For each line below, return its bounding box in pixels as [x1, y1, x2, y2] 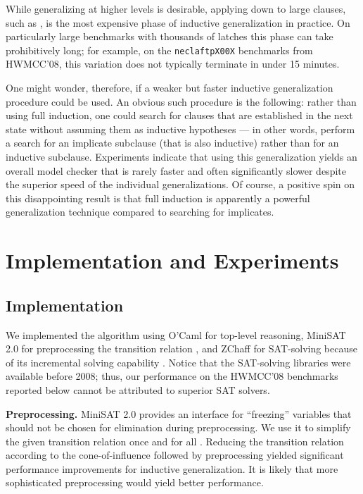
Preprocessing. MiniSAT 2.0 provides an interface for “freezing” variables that [6, 406, 352, 421]
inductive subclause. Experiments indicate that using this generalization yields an [6, 149, 357, 163]
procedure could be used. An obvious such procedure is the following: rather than [6, 94, 357, 109]
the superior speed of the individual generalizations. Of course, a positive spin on [6, 177, 355, 192]
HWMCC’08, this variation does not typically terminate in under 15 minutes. [6, 56, 340, 71]
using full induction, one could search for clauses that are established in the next [6, 108, 353, 123]
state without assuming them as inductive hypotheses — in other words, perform [6, 121, 355, 136]
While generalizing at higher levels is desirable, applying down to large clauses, [6, 1, 346, 16]
